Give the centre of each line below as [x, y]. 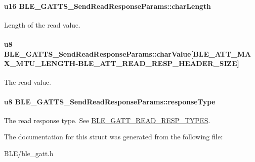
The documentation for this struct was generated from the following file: [113, 137]
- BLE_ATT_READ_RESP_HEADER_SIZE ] [157, 63]
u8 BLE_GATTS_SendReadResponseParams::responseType [110, 101]
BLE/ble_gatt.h [29, 153]
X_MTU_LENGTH [40, 63]
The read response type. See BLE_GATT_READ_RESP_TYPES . [107, 120]
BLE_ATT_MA [222, 53]
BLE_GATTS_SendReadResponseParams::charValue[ [99, 53]
